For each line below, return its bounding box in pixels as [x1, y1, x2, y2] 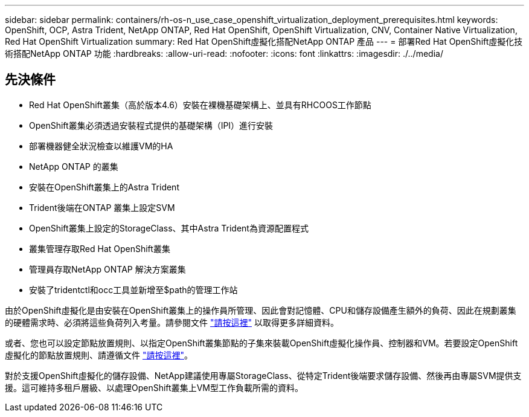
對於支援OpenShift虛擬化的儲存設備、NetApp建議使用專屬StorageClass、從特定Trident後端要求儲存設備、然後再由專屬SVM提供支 [5, 370, 522, 381]
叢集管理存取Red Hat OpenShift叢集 [29, 243, 170, 254]
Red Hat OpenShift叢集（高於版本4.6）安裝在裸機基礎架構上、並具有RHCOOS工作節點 [29, 99, 371, 110]
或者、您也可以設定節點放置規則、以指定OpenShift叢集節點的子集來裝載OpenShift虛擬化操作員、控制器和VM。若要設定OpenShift [5, 337, 518, 348]
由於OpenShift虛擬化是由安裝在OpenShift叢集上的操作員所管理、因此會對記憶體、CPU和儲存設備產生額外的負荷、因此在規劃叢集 [5, 305, 516, 315]
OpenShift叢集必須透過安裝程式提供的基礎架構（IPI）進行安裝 [29, 120, 274, 131]
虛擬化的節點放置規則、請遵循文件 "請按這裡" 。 [5, 349, 193, 360]
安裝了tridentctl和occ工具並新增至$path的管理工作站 [29, 284, 238, 295]
